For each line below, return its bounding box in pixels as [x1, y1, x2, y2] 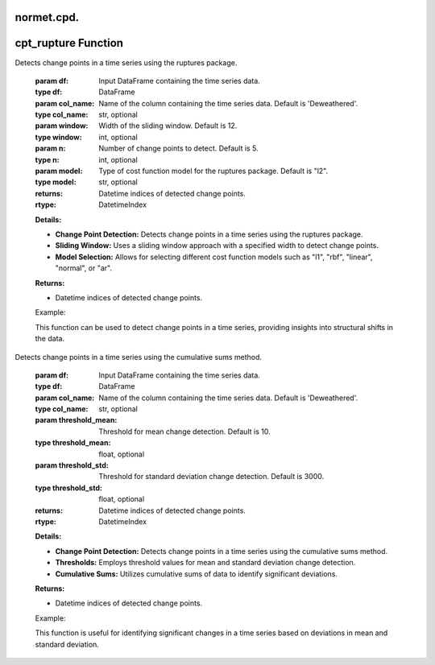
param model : [35, 166, 83, 176]
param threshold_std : [35, 461, 109, 470]
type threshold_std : [35, 483, 102, 493]
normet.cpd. [14, 10, 80, 24]
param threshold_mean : [35, 415, 118, 425]
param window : [35, 121, 89, 130]
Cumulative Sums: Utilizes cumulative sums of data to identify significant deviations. [55, 568, 338, 579]
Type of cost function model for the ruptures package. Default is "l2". [98, 166, 329, 176]
